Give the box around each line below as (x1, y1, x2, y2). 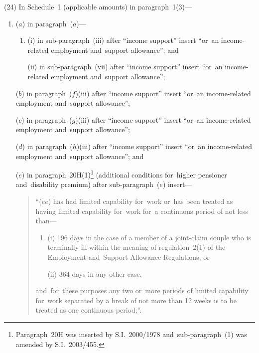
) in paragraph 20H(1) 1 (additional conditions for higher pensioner (21, 168, 227, 179)
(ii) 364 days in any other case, (47, 268, 142, 279)
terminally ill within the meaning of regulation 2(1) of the (47, 242, 226, 252)
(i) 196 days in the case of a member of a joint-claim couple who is (47, 232, 251, 242)
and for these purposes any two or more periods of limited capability (35, 285, 249, 296)
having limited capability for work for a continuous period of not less (35, 205, 248, 216)
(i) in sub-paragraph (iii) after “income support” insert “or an (27, 35, 219, 45)
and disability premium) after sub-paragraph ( (15, 179, 160, 189)
